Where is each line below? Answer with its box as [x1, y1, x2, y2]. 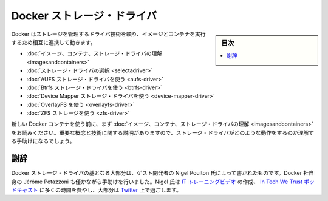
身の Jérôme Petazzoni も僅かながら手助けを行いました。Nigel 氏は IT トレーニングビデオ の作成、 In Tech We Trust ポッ [11, 178, 315, 185]
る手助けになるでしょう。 [11, 137, 75, 145]
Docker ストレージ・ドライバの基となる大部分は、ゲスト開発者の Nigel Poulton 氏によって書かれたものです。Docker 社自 [11, 169, 315, 177]
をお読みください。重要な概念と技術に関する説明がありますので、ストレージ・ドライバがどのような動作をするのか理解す [11, 129, 314, 136]
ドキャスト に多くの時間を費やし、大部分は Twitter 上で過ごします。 [11, 186, 182, 194]
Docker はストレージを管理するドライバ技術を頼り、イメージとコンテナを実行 [11, 30, 206, 38]
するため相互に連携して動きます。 [11, 38, 97, 46]
